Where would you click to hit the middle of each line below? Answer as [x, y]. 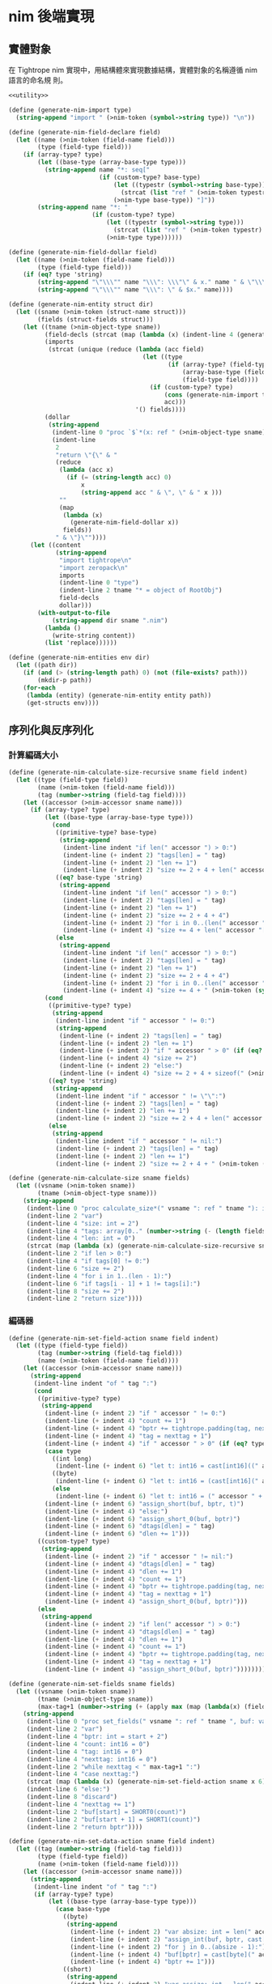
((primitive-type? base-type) [106, 833]
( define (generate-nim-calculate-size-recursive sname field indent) [128, 773]
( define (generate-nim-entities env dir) [79, 658]
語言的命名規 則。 [38, 80]
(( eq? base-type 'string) [99, 878]
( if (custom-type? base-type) [149, 177]
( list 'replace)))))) [81, 643]
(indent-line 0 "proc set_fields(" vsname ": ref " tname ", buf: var [148, 1722]
